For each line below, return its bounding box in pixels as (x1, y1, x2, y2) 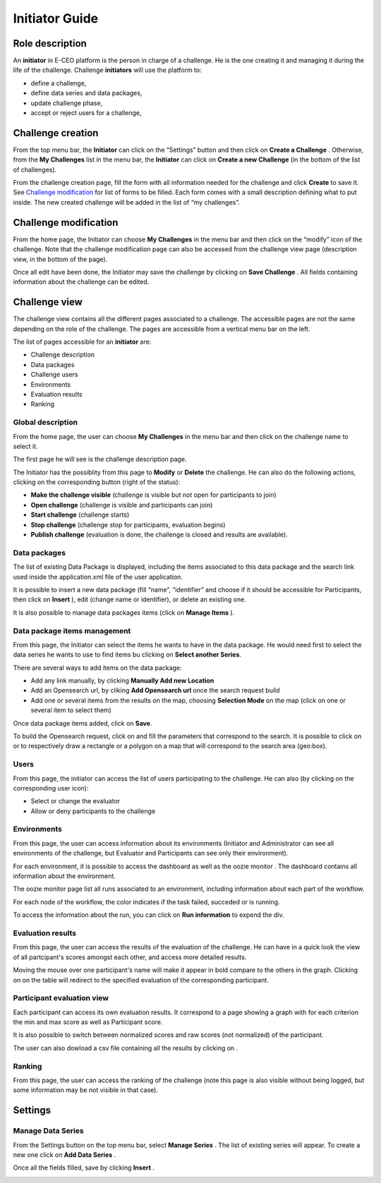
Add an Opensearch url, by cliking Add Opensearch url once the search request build (30, 686, 280, 695)
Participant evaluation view (13, 993, 109, 1003)
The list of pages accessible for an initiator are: (13, 337, 152, 346)
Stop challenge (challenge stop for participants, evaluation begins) (30, 520, 226, 529)
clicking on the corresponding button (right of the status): (13, 478, 181, 486)
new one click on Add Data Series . (13, 1151, 116, 1159)
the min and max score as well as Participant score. (13, 1018, 163, 1026)
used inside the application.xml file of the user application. (13, 572, 183, 581)
